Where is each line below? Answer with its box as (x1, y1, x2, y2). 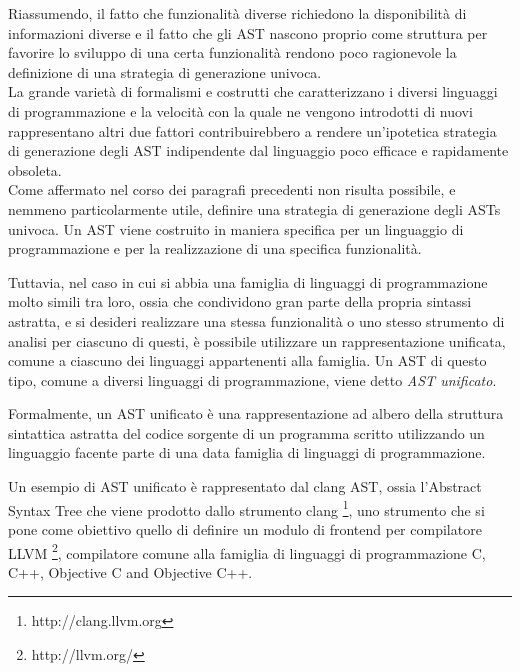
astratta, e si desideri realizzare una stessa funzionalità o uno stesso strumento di (8, 310, 505, 331)
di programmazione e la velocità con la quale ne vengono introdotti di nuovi (8, 100, 473, 121)
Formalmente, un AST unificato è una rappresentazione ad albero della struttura (8, 403, 504, 424)
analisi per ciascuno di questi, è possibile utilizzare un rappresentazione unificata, (8, 330, 506, 351)
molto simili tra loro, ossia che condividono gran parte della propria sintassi (8, 291, 472, 312)
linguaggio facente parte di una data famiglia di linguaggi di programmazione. (8, 442, 486, 463)
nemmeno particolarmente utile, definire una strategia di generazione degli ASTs (8, 198, 501, 219)
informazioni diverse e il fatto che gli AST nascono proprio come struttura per (8, 22, 488, 43)
